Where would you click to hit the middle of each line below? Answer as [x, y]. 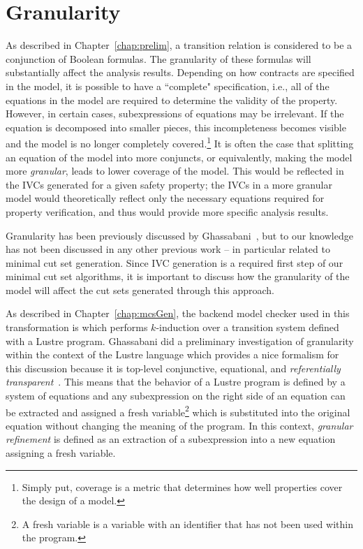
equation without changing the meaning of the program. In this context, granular [179, 425]
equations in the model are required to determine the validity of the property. [172, 100]
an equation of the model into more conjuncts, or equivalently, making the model [179, 157]
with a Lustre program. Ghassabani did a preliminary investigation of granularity [180, 341]
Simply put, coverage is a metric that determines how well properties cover [182, 486]
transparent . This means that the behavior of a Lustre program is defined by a [176, 382]
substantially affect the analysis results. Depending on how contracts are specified [180, 72]
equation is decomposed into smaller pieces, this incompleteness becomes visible [176, 127]
